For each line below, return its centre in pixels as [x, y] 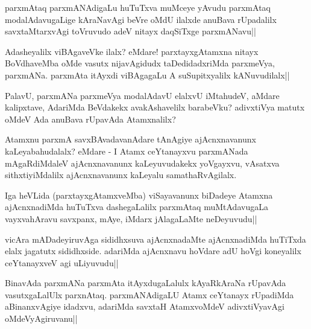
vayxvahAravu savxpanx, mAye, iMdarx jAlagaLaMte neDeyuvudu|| [131, 218]
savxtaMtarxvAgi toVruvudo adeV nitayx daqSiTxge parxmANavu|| [130, 31]
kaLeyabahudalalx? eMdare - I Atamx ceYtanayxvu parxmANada [127, 151]
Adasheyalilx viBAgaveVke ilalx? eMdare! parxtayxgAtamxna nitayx [132, 51]
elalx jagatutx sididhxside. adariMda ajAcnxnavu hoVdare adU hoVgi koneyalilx [153, 251]
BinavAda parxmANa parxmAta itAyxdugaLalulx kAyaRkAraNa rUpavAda [146, 283]
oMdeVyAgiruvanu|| [41, 318]
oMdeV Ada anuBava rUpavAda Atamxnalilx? [90, 119]
